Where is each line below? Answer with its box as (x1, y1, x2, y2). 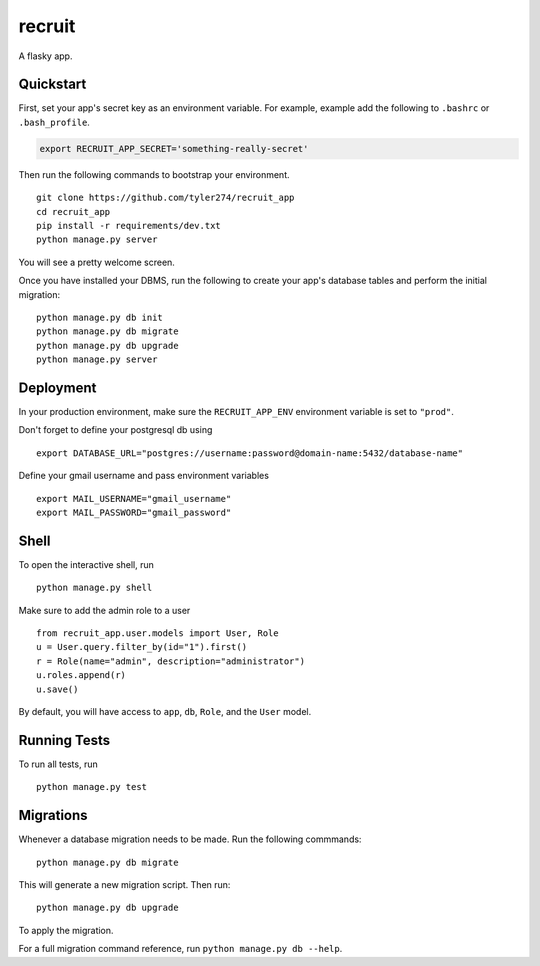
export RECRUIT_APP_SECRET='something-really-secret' (39, 143, 309, 154)
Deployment (18, 379, 97, 396)
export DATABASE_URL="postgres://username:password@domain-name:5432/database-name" (36, 447, 464, 459)
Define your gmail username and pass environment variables (18, 470, 270, 482)
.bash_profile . (18, 116, 90, 128)
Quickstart (18, 76, 87, 93)
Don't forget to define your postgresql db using (18, 424, 213, 436)
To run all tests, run (18, 758, 99, 770)
